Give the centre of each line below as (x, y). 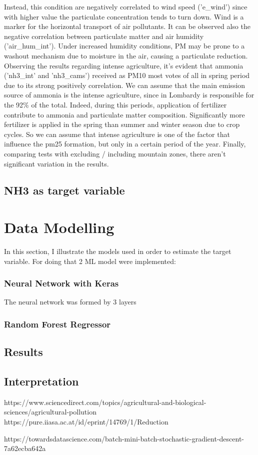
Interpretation (41, 381)
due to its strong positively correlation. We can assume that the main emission (125, 85)
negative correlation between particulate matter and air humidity (104, 36)
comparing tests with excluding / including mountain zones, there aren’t (115, 153)
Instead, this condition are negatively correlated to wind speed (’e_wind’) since (126, 6)
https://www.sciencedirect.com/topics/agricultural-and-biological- (105, 402)
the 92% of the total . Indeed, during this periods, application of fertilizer (115, 104)
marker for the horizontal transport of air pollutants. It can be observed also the (127, 26)
